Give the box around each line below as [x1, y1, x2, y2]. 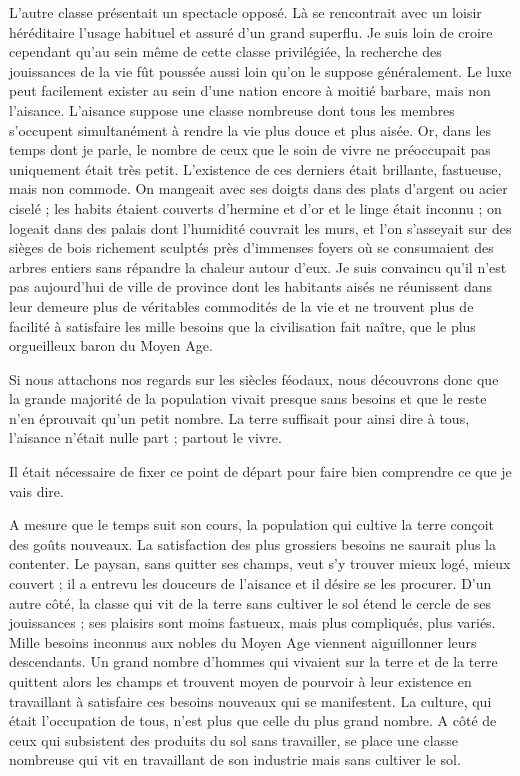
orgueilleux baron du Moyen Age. [9, 335, 213, 356]
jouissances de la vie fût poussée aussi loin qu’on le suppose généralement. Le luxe [9, 60, 512, 81]
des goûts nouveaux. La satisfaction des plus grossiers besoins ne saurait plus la [9, 533, 497, 554]
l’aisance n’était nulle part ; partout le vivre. [9, 427, 282, 448]
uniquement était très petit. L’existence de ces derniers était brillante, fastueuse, [9, 158, 502, 179]
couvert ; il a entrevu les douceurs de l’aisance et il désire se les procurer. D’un [9, 573, 492, 594]
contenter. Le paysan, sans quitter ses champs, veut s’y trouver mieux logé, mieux [9, 553, 511, 574]
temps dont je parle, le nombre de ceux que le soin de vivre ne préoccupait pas [9, 139, 491, 160]
